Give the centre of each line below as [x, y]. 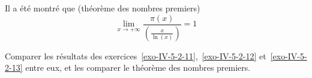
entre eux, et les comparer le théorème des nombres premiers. [138, 67]
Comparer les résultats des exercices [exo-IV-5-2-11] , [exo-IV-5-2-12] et [136, 55]
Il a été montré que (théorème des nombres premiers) [103, 8]
